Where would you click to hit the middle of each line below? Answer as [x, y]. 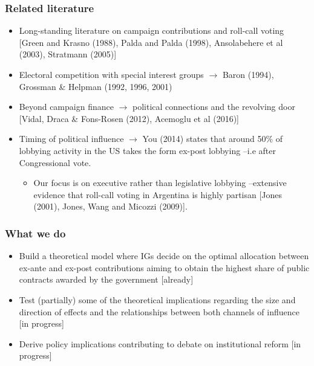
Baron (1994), [248, 74]
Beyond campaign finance [66, 107]
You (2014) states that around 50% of [213, 139]
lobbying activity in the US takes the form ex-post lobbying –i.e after [147, 150]
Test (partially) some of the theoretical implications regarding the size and [157, 299]
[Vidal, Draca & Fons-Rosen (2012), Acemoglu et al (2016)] [129, 118]
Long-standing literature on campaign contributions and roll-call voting [152, 30]
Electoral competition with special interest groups [111, 74]
